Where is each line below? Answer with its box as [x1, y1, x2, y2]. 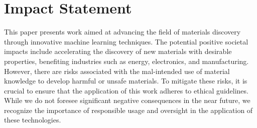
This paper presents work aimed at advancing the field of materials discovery [4, 26, 241, 37]
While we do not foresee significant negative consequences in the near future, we [4, 95, 250, 105]
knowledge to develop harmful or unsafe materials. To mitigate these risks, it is [4, 75, 247, 86]
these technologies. [4, 114, 61, 125]
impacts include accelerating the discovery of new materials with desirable [4, 46, 232, 56]
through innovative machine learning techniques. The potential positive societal [4, 36, 248, 46]
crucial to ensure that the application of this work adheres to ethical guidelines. [4, 85, 248, 95]
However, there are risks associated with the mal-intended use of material [4, 65, 230, 76]
